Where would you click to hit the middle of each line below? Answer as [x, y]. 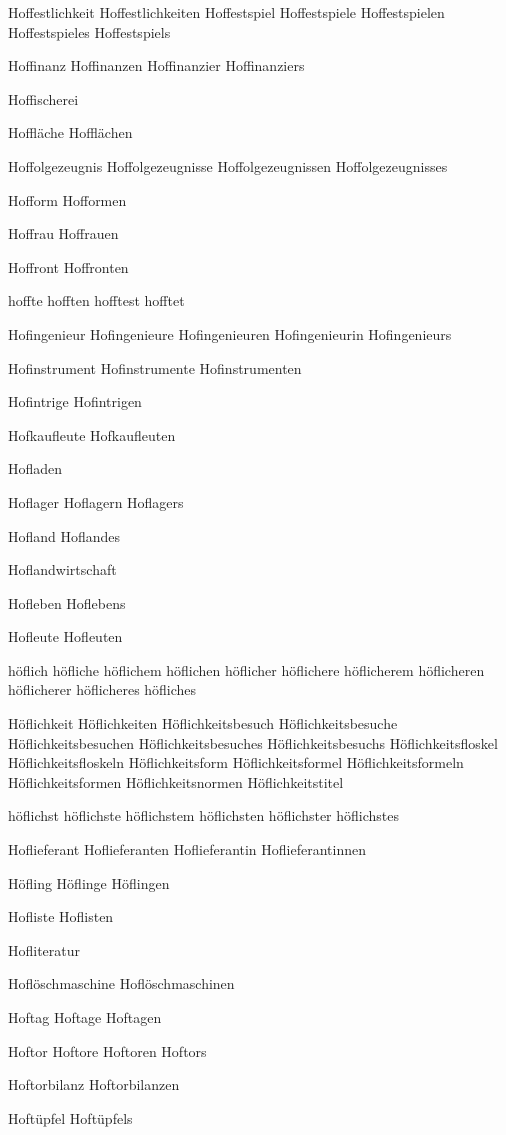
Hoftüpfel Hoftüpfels [70, 1117]
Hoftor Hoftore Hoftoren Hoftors [107, 1050]
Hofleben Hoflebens [67, 602]
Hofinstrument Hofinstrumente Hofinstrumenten [155, 367]
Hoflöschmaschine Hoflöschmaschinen [121, 983]
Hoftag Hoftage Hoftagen [85, 1017]
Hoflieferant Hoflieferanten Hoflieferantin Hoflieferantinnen [187, 849]
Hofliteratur [44, 949]
